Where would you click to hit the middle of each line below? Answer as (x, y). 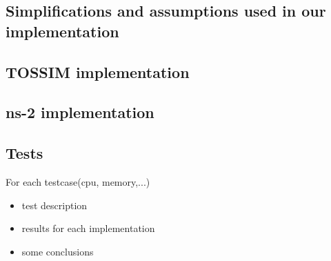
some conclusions (58, 251)
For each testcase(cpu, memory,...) (78, 181)
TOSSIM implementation (98, 71)
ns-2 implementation (80, 112)
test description (54, 205)
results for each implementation (88, 228)
